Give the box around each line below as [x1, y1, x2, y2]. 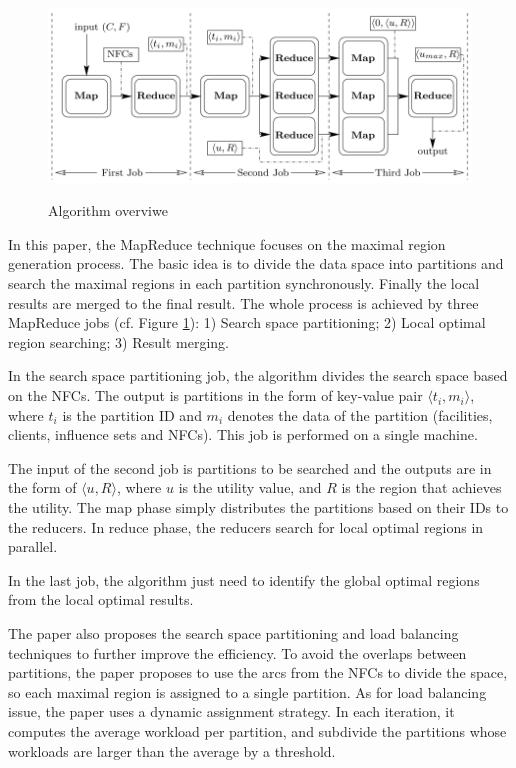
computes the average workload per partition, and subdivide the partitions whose [8, 720, 507, 741]
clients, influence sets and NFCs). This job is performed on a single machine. [8, 424, 478, 445]
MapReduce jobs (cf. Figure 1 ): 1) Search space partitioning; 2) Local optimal [8, 312, 486, 333]
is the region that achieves [341, 477, 502, 498]
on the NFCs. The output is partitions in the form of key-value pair [8, 385, 423, 406]
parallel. [8, 536, 58, 557]
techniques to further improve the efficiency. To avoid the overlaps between [8, 642, 467, 663]
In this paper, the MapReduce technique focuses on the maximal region [8, 233, 446, 254]
